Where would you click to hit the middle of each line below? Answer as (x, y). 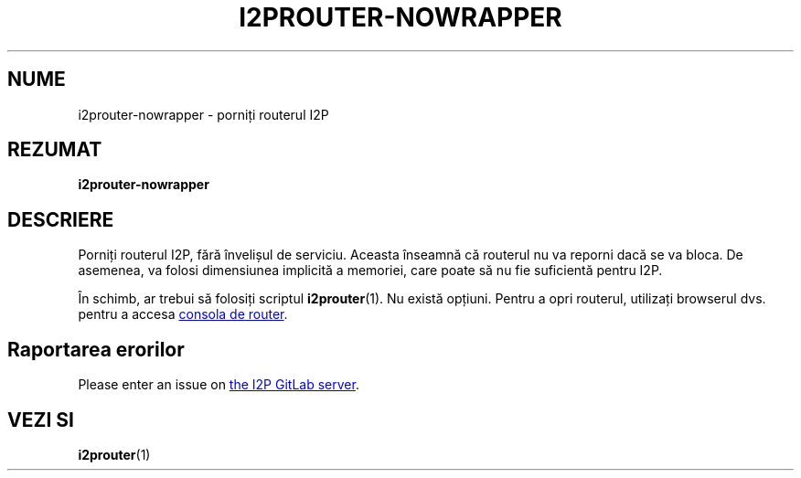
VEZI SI (41, 420)
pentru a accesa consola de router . (183, 314)
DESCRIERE (61, 219)
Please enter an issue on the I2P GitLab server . (219, 385)
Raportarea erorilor (96, 349)
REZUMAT (55, 150)
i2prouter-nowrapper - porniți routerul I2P (203, 114)
